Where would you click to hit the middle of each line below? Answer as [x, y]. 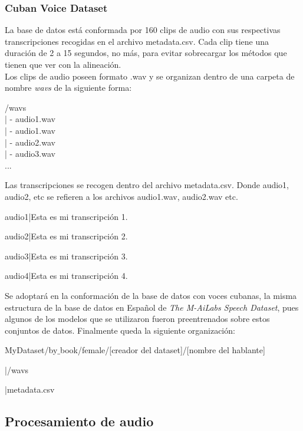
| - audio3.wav [30, 154]
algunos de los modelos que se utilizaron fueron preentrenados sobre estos [137, 319]
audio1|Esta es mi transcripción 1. [66, 216]
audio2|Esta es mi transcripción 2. [66, 236]
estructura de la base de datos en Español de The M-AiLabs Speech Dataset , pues [152, 307]
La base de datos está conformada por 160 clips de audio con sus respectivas [143, 30]
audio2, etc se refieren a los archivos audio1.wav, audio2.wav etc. [121, 196]
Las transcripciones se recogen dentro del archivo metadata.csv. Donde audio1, [147, 185]
